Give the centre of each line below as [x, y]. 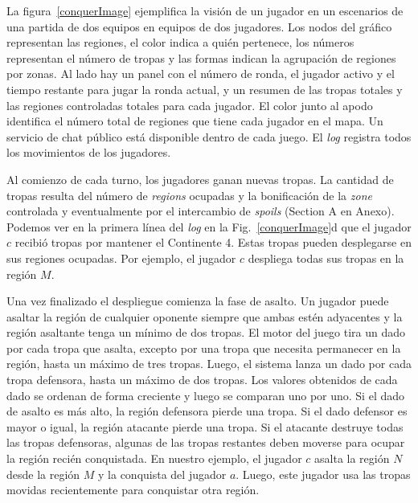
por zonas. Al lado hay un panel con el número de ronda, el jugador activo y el [201, 74]
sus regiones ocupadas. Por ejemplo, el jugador [121, 258]
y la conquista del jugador [162, 474]
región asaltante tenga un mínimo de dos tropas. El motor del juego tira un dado [206, 332]
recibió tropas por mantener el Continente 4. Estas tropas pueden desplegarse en [213, 242]
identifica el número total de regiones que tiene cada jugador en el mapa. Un [195, 121]
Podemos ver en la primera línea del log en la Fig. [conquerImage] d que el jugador [209, 226]
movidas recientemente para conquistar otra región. [133, 490]
